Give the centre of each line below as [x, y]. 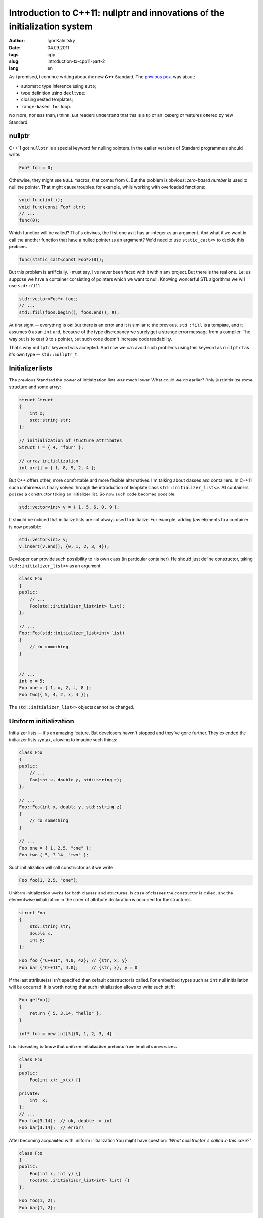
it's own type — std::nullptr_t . [44, 354]
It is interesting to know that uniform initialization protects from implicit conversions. [93, 1046]
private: [30, 1093]
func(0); [30, 220]
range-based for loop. [46, 106]
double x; [41, 933]
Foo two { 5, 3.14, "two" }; [54, 855]
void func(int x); [41, 200]
